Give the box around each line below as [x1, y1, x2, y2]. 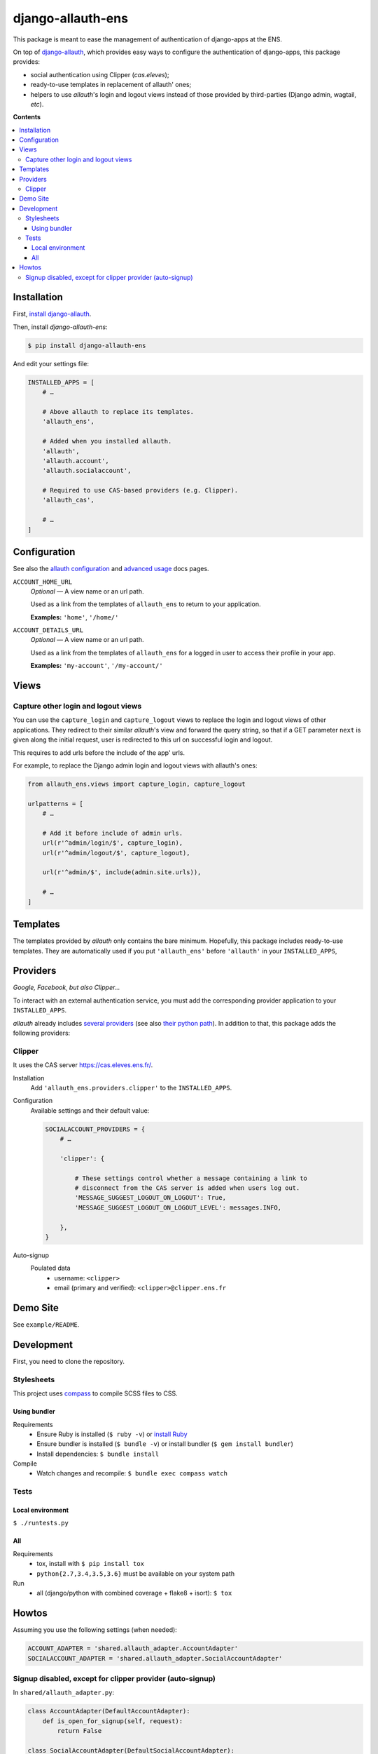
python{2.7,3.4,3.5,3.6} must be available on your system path [36, 1569, 234, 1578]
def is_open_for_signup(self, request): [42, 1717, 183, 1725]
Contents [13, 113, 41, 121]
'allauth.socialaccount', [42, 467, 132, 475]
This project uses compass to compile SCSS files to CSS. [13, 1389, 178, 1398]
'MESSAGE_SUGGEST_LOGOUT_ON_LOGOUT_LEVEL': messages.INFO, [74, 1203, 282, 1212]
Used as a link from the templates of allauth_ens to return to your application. [30, 600, 261, 608]
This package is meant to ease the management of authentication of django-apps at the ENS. [13, 35, 283, 43]
